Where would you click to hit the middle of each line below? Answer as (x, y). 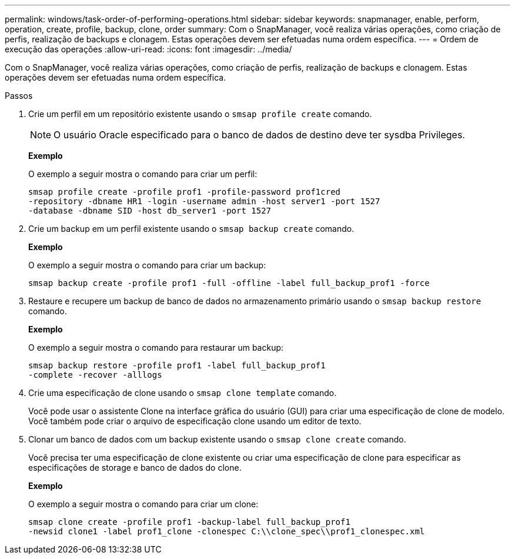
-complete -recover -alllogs (95, 375)
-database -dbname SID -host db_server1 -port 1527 (150, 211)
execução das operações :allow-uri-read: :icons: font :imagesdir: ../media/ (148, 49)
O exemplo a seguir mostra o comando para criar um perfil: (143, 174)
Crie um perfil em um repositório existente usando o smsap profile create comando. (200, 114)
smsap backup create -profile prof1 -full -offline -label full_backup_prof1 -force (229, 283)
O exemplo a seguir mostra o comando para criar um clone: (143, 504)
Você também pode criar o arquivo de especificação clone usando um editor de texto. (195, 421)
